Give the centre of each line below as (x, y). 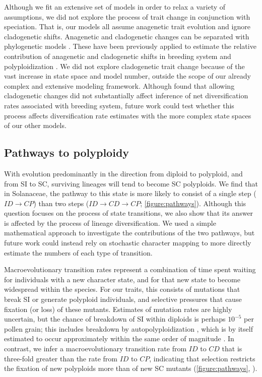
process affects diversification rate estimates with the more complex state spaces (128, 115)
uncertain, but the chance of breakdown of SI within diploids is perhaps (115, 319)
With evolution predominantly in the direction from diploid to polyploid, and (123, 173)
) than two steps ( (61, 203)
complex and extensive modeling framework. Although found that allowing (119, 85)
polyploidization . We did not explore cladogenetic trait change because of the (124, 66)
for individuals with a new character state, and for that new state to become (122, 279)
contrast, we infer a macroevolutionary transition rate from (95, 349)
